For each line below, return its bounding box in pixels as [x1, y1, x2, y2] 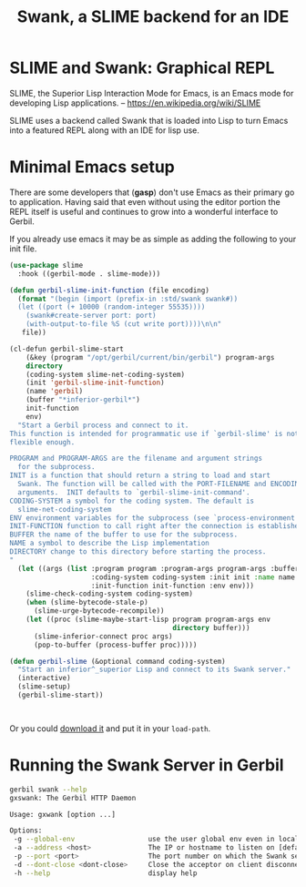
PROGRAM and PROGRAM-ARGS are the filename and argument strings [9, 454, 262, 464]
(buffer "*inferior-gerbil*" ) [25, 395, 141, 404]
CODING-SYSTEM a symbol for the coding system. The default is [9, 496, 255, 505]
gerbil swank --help [9, 785, 88, 794]
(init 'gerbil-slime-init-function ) [25, 378, 166, 388]
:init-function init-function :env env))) [90, 581, 255, 590]
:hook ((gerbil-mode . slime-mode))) [17, 269, 161, 279]
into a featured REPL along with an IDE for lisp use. [9, 125, 200, 136]
